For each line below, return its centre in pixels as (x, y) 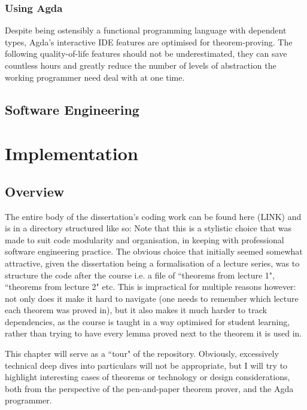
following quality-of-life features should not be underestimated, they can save (146, 53)
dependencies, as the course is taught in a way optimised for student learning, (148, 321)
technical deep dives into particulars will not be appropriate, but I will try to (146, 365)
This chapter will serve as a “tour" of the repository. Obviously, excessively (142, 354)
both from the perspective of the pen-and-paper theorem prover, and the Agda (149, 388)
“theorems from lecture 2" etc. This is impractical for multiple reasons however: (151, 287)
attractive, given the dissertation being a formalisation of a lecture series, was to (152, 263)
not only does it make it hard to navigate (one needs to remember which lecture (152, 298)
